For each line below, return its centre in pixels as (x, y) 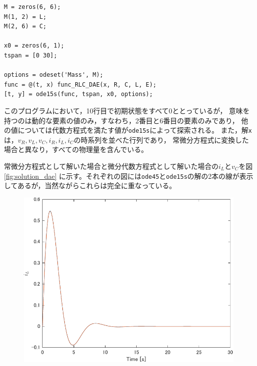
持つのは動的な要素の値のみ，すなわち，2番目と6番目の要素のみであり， (122, 120)
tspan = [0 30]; (31, 55)
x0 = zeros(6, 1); (34, 46)
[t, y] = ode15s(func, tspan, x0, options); (78, 94)
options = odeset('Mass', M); (54, 75)
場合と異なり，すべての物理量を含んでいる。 (76, 149)
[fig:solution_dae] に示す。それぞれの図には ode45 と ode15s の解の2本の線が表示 (129, 176)
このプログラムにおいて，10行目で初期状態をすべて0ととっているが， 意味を (127, 110)
